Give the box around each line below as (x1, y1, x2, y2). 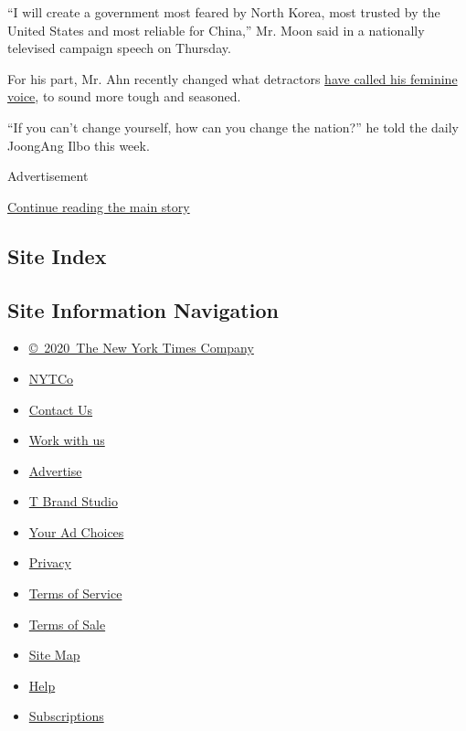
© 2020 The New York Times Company (28, 338, 254, 357)
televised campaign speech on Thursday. (7, 38, 231, 58)
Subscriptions (28, 706, 104, 726)
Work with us (28, 430, 105, 450)
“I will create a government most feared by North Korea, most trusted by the (7, 3, 440, 21)
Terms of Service (28, 584, 122, 603)
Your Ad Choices (28, 522, 124, 541)
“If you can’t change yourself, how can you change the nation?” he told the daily (7, 117, 460, 136)
